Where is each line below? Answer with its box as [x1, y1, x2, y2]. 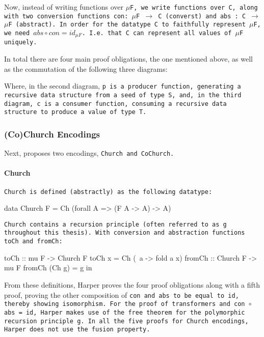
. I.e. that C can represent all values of [82, 29, 232, 37]
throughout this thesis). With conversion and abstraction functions [4, 229, 245, 237]
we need [4, 29, 30, 37]
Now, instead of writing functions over [4, 2, 123, 12]
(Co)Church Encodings [4, 127, 100, 140]
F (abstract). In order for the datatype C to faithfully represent [8, 21, 246, 29]
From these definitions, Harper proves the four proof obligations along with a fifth [4, 279, 260, 290]
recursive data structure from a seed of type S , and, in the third [4, 91, 242, 99]
